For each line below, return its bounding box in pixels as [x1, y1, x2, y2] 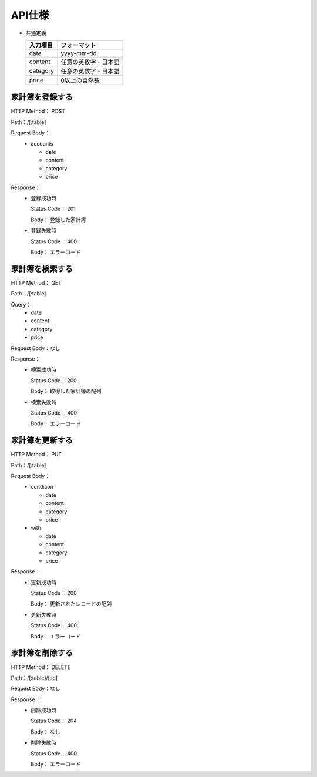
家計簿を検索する [11, 264, 73, 274]
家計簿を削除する [11, 648, 73, 658]
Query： [11, 301, 32, 308]
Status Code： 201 [31, 206, 76, 213]
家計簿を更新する [11, 435, 73, 446]
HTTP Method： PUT [11, 451, 62, 458]
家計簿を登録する [11, 92, 73, 102]
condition [31, 483, 54, 490]
